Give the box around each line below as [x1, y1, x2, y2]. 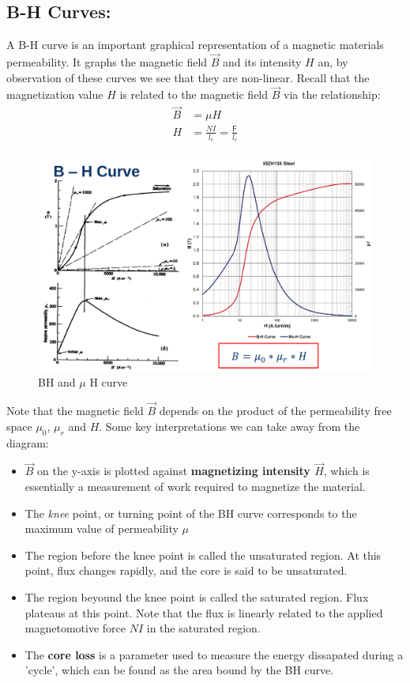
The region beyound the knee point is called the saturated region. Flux [24, 588, 369, 605]
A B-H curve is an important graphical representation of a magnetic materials [6, 36, 384, 53]
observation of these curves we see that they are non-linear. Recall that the [6, 69, 370, 85]
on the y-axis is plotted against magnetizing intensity [37, 462, 310, 479]
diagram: [6, 434, 49, 451]
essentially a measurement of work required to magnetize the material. [24, 477, 366, 494]
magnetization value [6, 86, 103, 103]
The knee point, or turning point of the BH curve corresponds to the [24, 504, 357, 521]
